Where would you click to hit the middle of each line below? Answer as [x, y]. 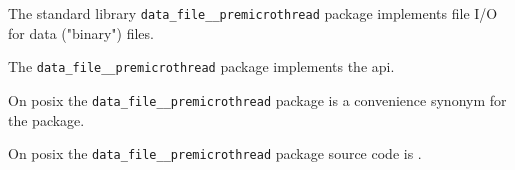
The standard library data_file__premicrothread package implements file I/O [253, 13]
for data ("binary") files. [81, 32]
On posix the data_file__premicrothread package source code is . [215, 153]
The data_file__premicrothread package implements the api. [201, 66]
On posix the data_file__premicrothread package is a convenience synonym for [257, 99]
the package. [46, 119]
